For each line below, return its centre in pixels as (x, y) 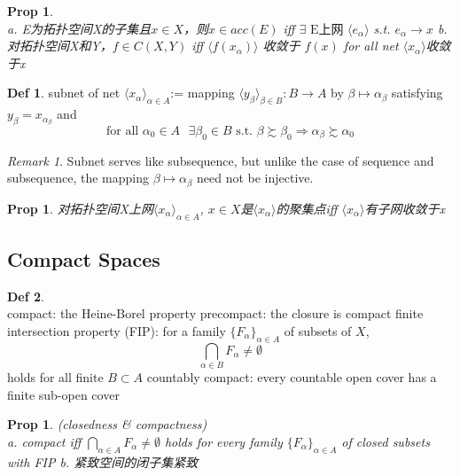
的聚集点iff (307, 208)
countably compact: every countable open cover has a (292, 377)
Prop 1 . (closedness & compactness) (107, 424)
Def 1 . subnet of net (64, 93)
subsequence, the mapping (78, 178)
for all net (371, 46)
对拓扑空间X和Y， (60, 46)
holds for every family (223, 441)
